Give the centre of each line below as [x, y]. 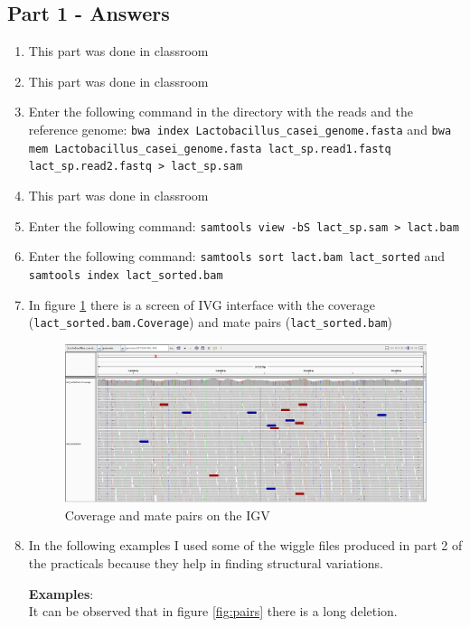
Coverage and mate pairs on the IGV [167, 515]
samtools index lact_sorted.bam [126, 275]
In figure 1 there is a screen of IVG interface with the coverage [202, 304]
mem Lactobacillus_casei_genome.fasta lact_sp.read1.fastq [210, 149]
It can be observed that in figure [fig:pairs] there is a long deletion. [213, 611]
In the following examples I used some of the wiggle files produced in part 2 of [245, 545]
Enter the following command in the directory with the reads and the [221, 112]
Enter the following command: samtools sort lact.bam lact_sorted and [237, 256]
